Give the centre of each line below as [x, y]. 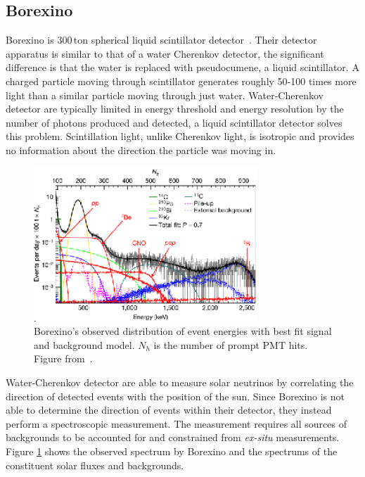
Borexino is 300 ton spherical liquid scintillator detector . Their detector [161, 40]
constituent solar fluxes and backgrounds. [95, 465]
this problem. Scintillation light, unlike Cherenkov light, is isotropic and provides [180, 136]
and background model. [84, 344]
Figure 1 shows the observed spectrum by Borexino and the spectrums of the [172, 451]
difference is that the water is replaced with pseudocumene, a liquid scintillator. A [182, 67]
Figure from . [63, 358]
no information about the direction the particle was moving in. [141, 150]
